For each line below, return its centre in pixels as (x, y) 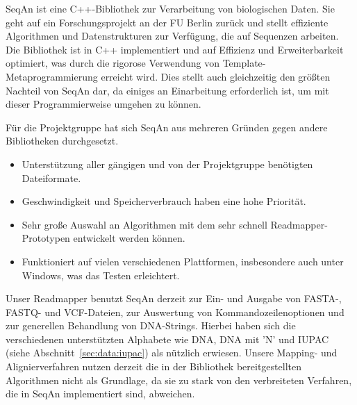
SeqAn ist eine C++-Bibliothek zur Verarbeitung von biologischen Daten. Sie (170, 8)
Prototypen (46, 238)
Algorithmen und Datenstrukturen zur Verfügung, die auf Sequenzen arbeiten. (172, 36)
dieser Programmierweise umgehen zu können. (103, 104)
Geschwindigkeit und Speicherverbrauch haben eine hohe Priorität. (164, 201)
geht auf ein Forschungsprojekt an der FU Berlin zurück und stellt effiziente (167, 22)
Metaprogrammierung (52, 76)
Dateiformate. (51, 177)
